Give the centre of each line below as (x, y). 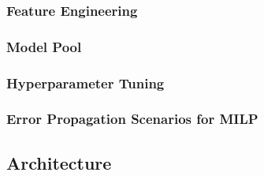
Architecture (59, 162)
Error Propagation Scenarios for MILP (132, 119)
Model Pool (44, 46)
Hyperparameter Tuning (86, 82)
